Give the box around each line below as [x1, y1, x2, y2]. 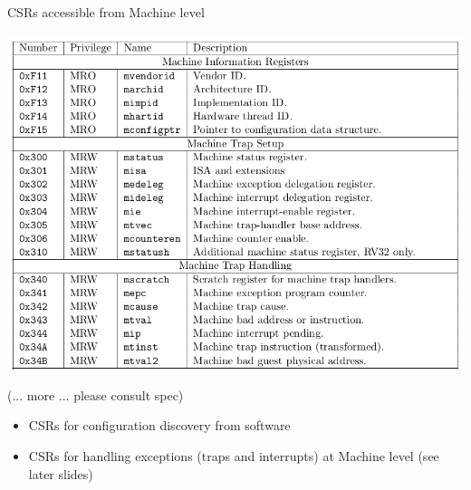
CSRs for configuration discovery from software [28, 416, 291, 435]
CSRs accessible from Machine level [7, 3, 205, 21]
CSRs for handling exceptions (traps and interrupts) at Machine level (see [28, 446, 439, 465]
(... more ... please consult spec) [7, 385, 184, 404]
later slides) [28, 464, 93, 483]
